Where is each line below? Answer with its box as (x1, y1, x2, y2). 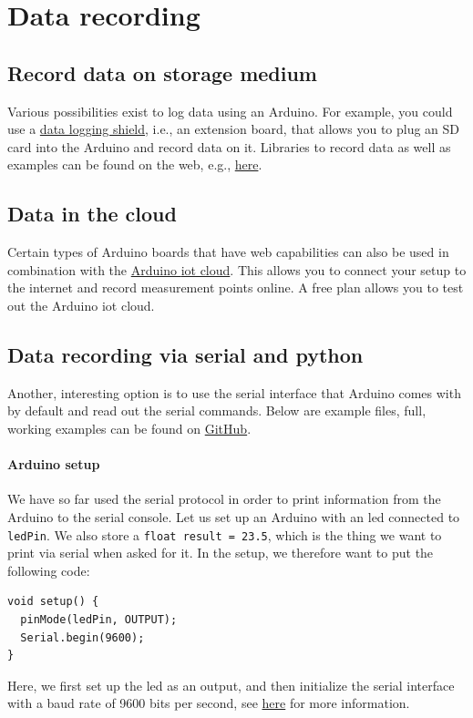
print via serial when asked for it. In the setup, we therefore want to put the (7, 543, 434, 562)
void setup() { (7, 595, 99, 609)
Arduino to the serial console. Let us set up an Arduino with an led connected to (7, 507, 460, 526)
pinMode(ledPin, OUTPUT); (20, 612, 178, 626)
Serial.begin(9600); (20, 631, 145, 644)
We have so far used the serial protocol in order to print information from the (7, 489, 441, 508)
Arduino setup (7, 455, 100, 474)
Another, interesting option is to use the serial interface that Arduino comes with (7, 383, 461, 402)
